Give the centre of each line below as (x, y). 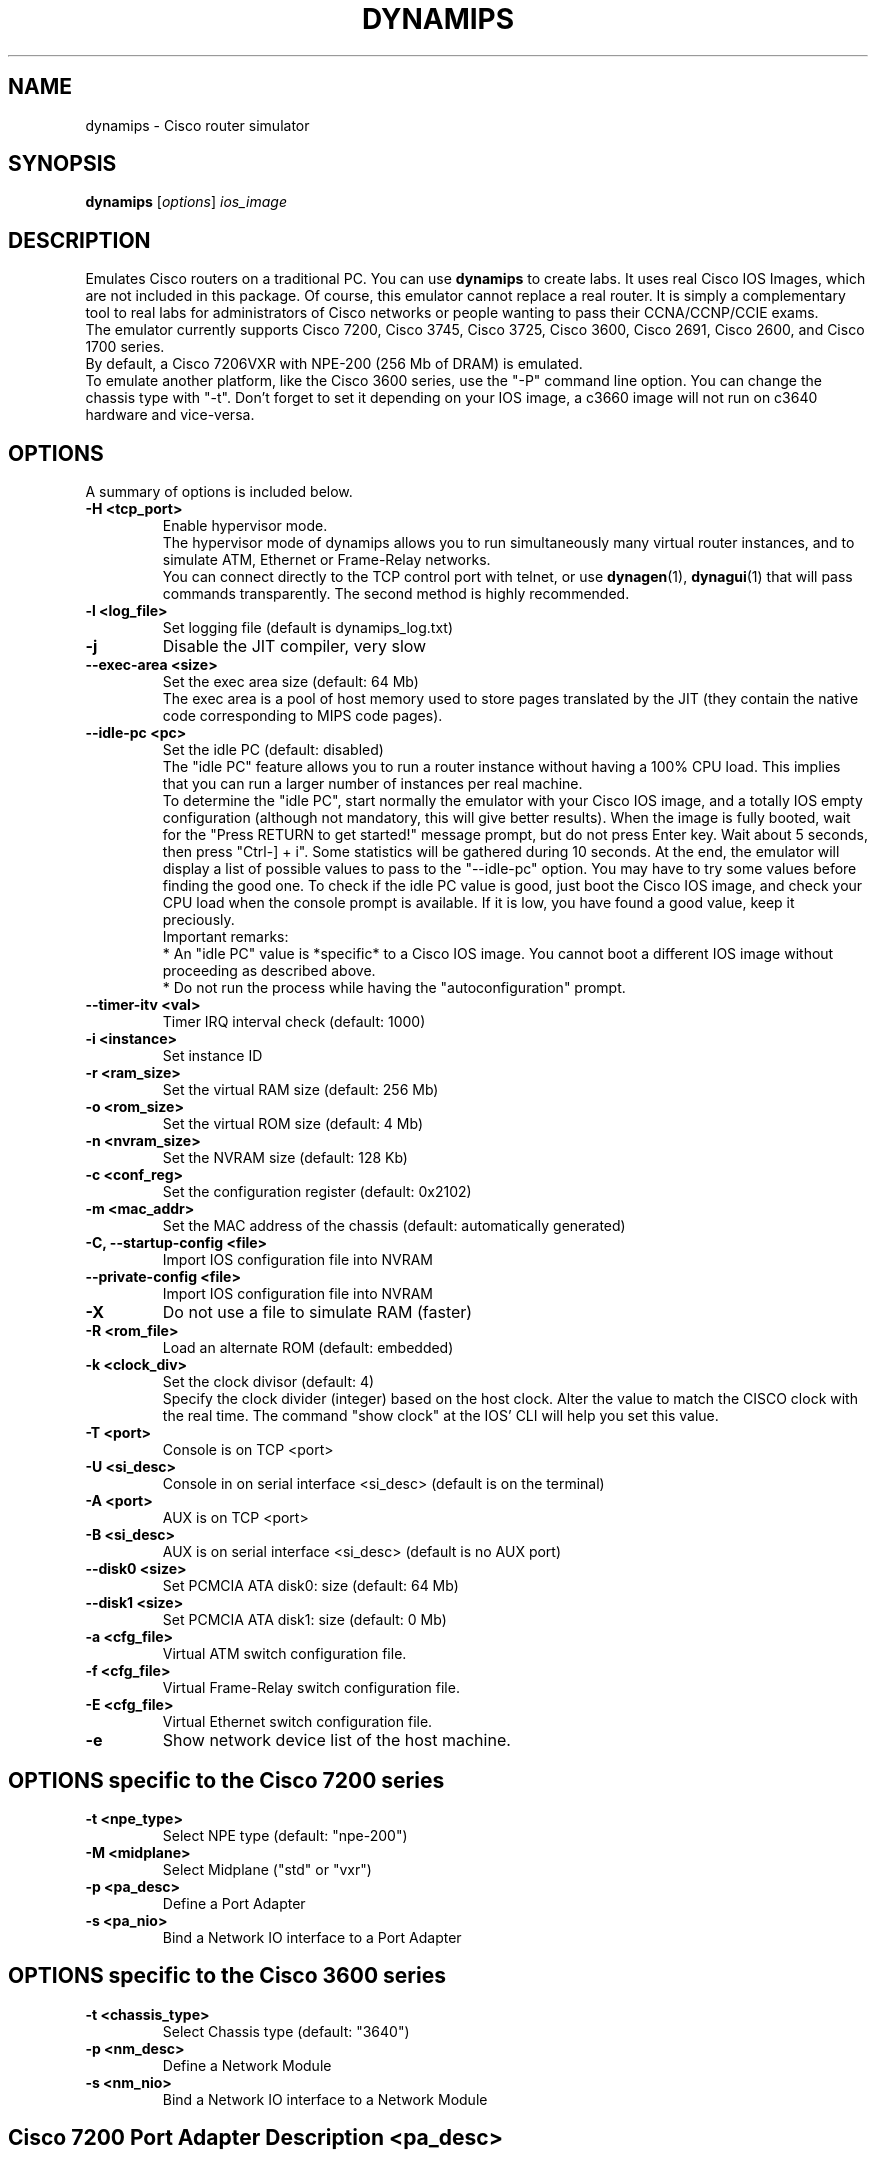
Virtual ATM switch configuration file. (284, 1654)
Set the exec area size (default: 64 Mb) (290, 682)
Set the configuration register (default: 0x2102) (317, 1192)
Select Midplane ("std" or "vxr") (267, 1869)
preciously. (198, 920)
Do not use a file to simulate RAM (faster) (317, 1312)
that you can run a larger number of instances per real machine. (372, 784)
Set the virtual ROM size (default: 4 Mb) (292, 1124)
